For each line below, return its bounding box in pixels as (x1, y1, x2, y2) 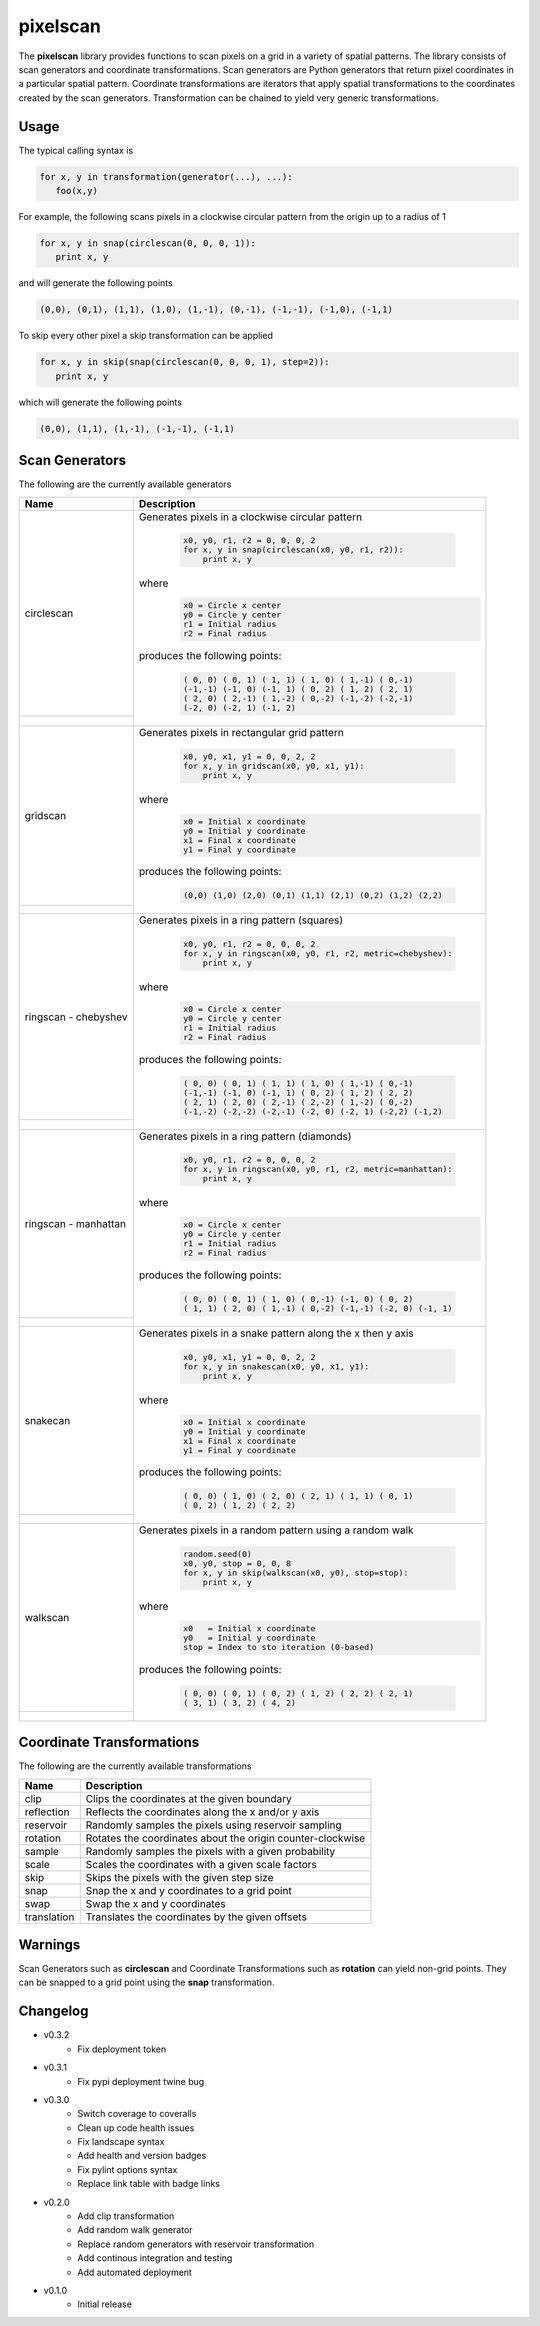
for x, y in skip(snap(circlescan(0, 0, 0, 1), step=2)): (39, 356, 330, 368)
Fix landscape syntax (77, 2136, 165, 2148)
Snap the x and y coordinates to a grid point (85, 1883, 292, 1897)
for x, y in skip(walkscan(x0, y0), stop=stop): (183, 1568, 409, 1579)
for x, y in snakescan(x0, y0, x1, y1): (183, 1361, 370, 1372)
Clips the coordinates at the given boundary (85, 1791, 292, 1805)
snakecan (24, 1413, 71, 1427)
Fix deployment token (77, 2043, 167, 2055)
